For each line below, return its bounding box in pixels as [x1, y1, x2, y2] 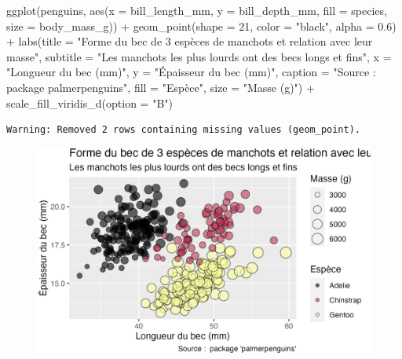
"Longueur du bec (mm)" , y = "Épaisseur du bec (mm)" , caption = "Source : [6, 64, 376, 80]
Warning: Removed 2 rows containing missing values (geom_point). [6, 124, 361, 136]
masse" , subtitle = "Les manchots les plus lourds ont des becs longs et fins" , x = [6, 48, 392, 64]
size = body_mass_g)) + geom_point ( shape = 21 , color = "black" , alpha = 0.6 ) [6, 17, 397, 34]
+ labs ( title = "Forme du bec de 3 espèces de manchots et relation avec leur [6, 33, 373, 49]
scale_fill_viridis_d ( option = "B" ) [6, 94, 173, 111]
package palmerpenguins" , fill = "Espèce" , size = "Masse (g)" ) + [6, 79, 315, 95]
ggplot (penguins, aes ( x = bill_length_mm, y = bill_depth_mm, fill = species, [6, 2, 387, 18]
